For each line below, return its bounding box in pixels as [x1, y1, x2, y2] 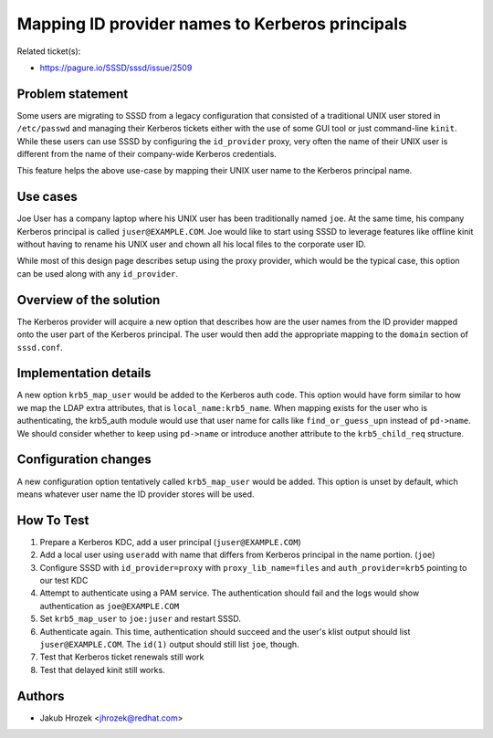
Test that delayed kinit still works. [39, 664, 165, 675]
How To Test [16, 512, 89, 528]
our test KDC [39, 575, 89, 586]
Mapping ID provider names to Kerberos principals [16, 14, 408, 34]
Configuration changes [16, 452, 152, 468]
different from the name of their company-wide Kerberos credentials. [16, 149, 278, 160]
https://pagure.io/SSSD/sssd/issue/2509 [39, 62, 193, 73]
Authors [16, 688, 65, 703]
